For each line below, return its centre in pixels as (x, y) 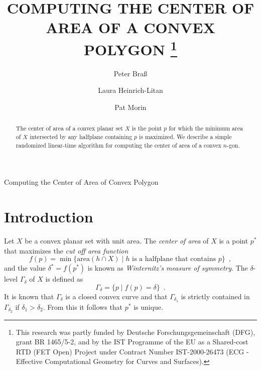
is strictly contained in (215, 296)
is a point (234, 241)
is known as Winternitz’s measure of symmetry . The (168, 268)
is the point (147, 128)
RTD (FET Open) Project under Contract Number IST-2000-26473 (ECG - (132, 351)
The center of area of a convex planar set (69, 128)
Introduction (49, 217)
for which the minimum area (206, 128)
